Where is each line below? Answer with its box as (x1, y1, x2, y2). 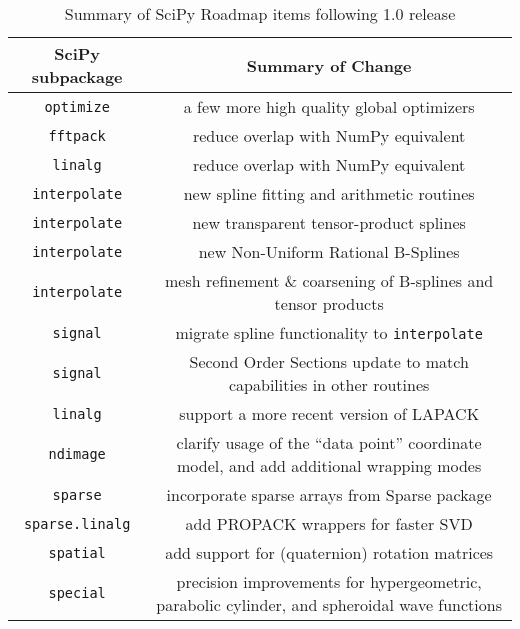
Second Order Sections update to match (189, 350, 469, 373)
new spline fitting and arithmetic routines (183, 182, 475, 205)
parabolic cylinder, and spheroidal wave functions (156, 593, 502, 616)
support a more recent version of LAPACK (179, 402, 480, 425)
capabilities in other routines (229, 373, 430, 396)
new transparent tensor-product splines (192, 211, 466, 234)
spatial (48, 544, 106, 561)
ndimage (48, 446, 106, 462)
